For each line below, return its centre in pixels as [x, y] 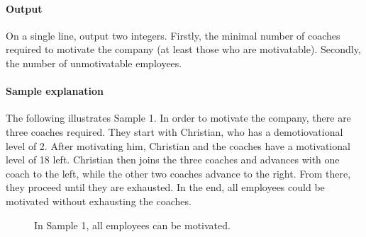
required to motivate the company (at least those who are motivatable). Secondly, [183, 49]
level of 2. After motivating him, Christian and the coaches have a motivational [178, 145]
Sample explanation [55, 91]
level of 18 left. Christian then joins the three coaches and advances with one [173, 160]
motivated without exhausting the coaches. [99, 201]
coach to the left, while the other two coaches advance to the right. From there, [178, 173]
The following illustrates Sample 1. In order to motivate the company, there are [178, 118]
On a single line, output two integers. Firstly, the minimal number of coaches [173, 35]
